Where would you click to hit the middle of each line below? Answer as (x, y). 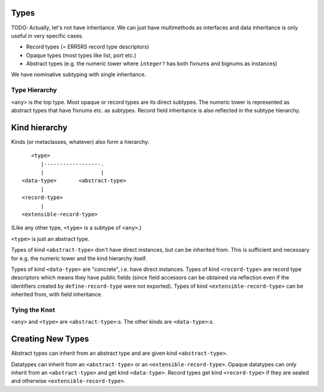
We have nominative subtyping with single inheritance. (79, 74)
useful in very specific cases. (47, 35)
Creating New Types (50, 339)
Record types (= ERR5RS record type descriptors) (88, 47)
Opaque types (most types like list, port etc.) (81, 55)
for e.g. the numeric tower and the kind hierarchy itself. (79, 258)
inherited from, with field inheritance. (57, 294)
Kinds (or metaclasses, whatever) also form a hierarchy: (80, 141)
